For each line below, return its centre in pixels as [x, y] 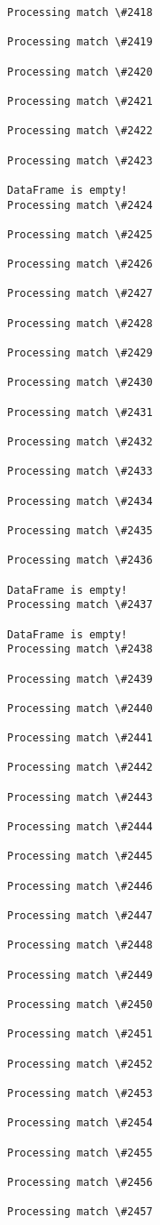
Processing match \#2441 [80, 738]
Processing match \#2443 [80, 797]
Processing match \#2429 [80, 353]
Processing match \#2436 [80, 560]
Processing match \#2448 [80, 945]
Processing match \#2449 [80, 975]
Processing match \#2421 [80, 101]
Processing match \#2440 [80, 708]
